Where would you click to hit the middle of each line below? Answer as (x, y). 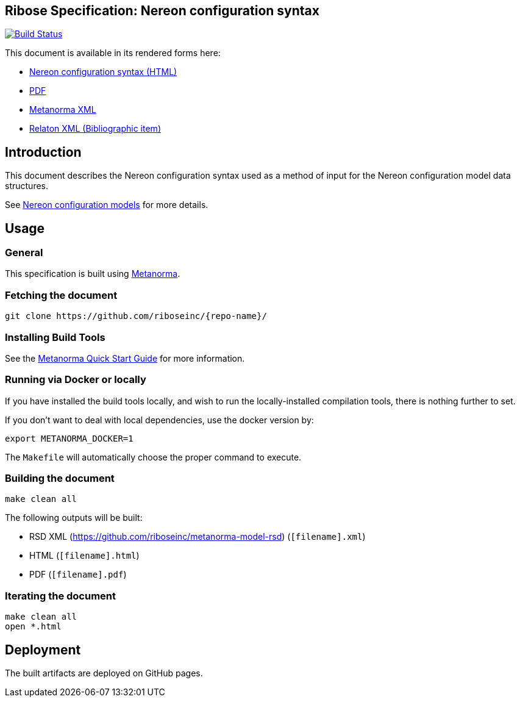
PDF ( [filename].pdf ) (78, 575)
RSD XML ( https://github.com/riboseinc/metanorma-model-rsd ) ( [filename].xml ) (198, 537)
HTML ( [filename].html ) (84, 556)
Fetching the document (61, 295)
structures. (27, 186)
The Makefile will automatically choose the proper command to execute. (153, 457)
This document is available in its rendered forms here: (113, 53)
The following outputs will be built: (74, 518)
